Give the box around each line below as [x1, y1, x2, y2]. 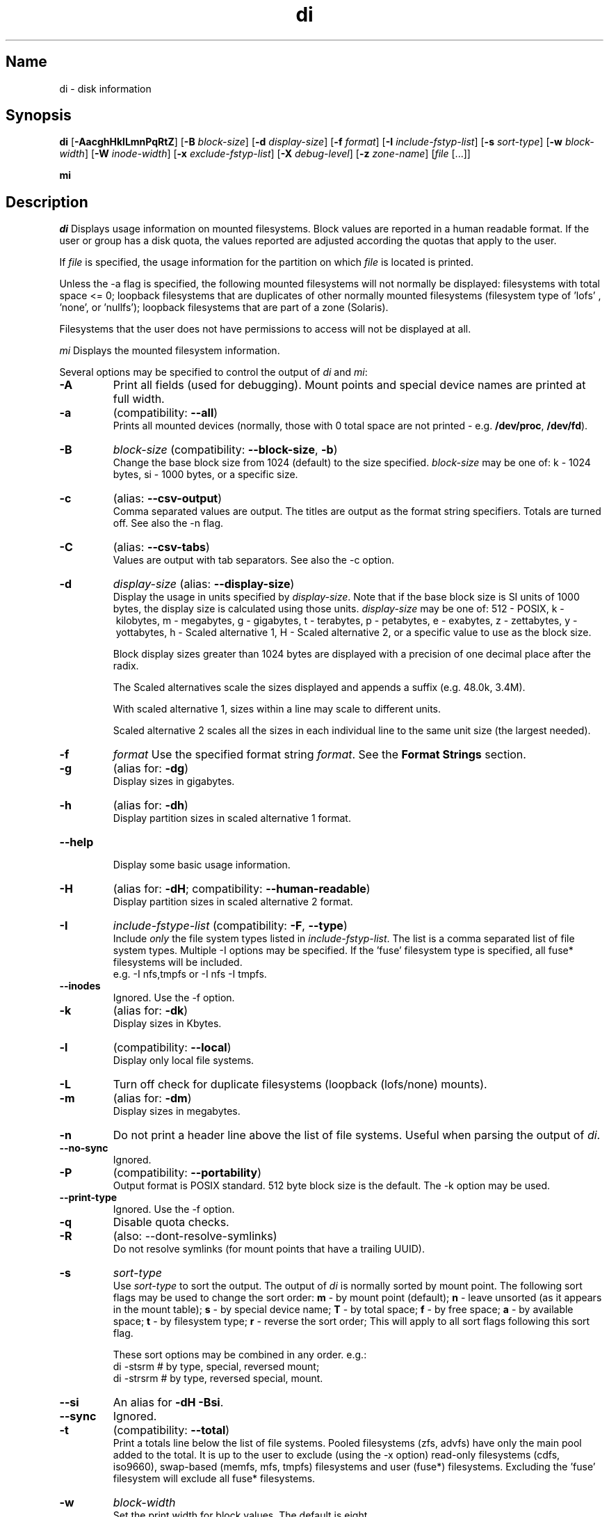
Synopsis [6, 106, 72, 125]
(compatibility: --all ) [113, 406, 218, 420]
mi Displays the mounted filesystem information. [59, 344, 280, 357]
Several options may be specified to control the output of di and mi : [59, 366, 368, 379]
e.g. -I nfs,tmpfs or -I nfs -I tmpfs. [113, 968, 267, 980]
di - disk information [59, 82, 152, 95]
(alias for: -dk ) [113, 1003, 188, 1018]
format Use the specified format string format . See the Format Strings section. [113, 747, 526, 762]
